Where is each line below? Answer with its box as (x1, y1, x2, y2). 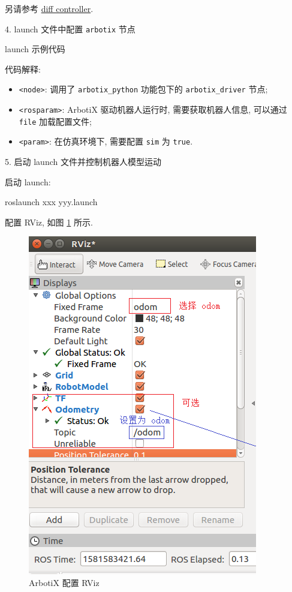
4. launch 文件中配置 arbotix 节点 (5, 22, 136, 35)
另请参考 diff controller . (5, 2, 94, 14)
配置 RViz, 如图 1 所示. (5, 215, 93, 228)
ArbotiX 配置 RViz (29, 576, 100, 589)
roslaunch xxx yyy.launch (5, 196, 98, 208)
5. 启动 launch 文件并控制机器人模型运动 (5, 155, 161, 168)
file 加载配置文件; (19, 115, 92, 127)
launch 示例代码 (5, 43, 65, 55)
